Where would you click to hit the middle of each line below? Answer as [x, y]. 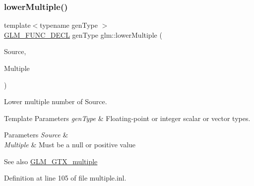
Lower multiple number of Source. [56, 101]
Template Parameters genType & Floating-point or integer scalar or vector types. [127, 118]
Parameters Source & [36, 135]
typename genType [69, 25]
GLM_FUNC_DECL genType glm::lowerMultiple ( [83, 34]
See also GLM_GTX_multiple [51, 161]
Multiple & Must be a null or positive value [70, 144]
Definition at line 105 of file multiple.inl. [65, 178]
